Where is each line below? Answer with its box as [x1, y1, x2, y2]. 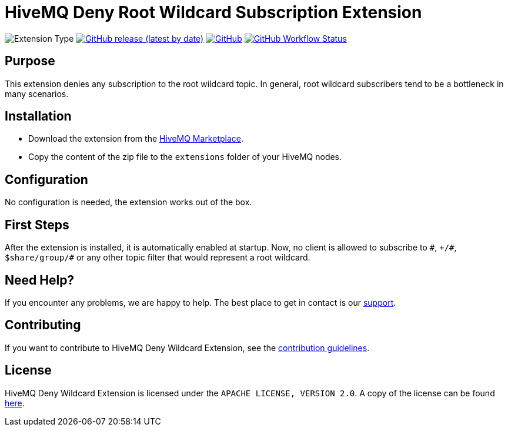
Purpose [5, 54, 55, 69]
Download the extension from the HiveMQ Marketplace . [28, 133, 244, 144]
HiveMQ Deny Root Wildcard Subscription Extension [5, 2, 422, 22]
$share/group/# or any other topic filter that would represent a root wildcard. [5, 252, 310, 263]
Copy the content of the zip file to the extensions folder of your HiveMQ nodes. [28, 152, 342, 162]
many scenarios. [5, 88, 69, 99]
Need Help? [5, 272, 75, 288]
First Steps [5, 217, 69, 232]
